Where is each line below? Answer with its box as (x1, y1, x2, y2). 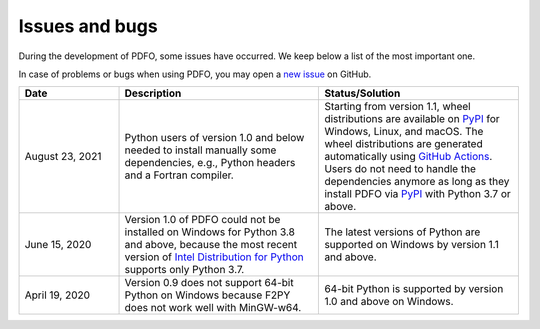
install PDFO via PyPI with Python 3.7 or (324, 187, 511, 201)
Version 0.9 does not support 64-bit (124, 276, 294, 290)
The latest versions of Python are (324, 225, 481, 239)
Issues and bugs (18, 15, 159, 37)
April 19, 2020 (24, 288, 90, 302)
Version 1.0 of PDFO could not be (124, 213, 281, 227)
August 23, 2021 (24, 150, 102, 164)
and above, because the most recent (124, 238, 298, 252)
